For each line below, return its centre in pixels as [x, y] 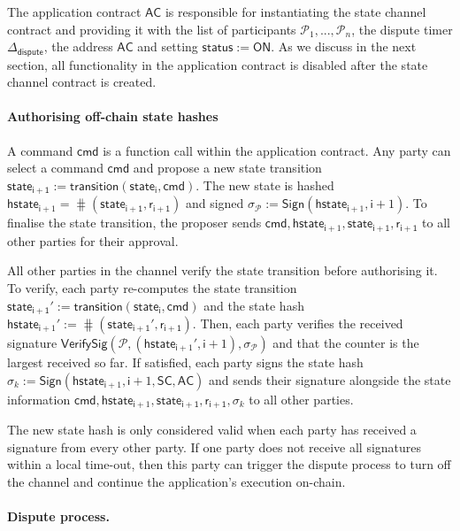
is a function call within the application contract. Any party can [277, 150]
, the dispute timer [402, 29]
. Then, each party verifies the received [298, 323]
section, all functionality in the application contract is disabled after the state [218, 64]
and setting [168, 46]
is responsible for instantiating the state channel [295, 12]
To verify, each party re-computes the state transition [152, 287]
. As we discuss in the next [344, 46]
